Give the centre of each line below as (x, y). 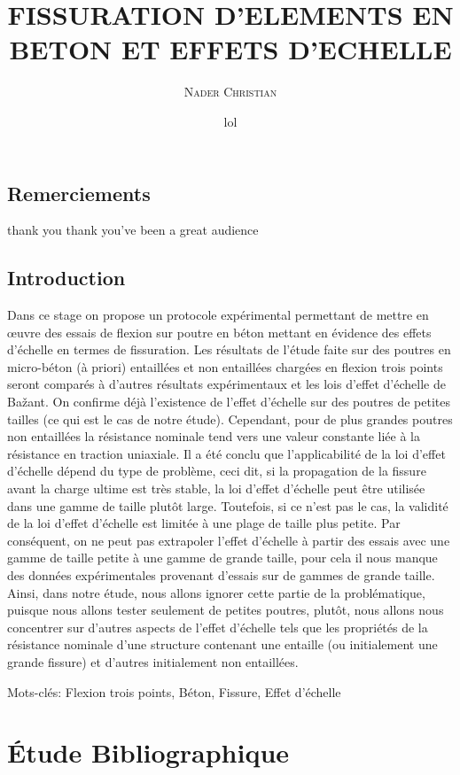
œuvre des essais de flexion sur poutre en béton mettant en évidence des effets (219, 332)
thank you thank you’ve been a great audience (133, 230)
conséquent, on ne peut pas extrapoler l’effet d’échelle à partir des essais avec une (229, 540)
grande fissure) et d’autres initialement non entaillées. (153, 661)
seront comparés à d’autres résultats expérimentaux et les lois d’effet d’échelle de (226, 384)
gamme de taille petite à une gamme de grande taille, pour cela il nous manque (222, 558)
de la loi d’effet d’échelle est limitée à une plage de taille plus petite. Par (204, 523)
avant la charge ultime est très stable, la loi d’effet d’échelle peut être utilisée (216, 488)
